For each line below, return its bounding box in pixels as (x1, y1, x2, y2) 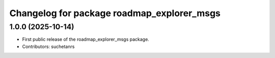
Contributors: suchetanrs (22, 43, 75, 49)
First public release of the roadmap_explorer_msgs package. (22, 36, 150, 42)
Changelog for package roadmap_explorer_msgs (9, 8, 221, 19)
